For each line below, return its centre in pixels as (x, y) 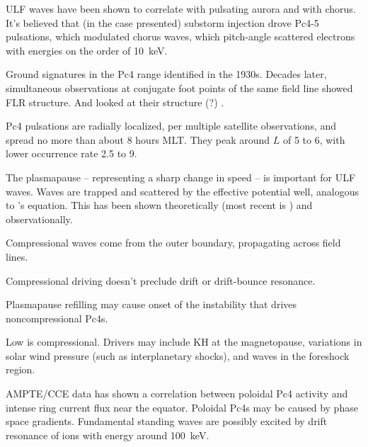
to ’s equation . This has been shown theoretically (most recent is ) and (159, 205)
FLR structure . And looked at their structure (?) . (115, 102)
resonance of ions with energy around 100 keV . (108, 435)
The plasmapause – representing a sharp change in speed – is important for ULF (181, 177)
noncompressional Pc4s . (57, 318)
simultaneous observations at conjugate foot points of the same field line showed (179, 87)
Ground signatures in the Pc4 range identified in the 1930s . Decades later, (166, 74)
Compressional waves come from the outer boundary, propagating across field (173, 243)
